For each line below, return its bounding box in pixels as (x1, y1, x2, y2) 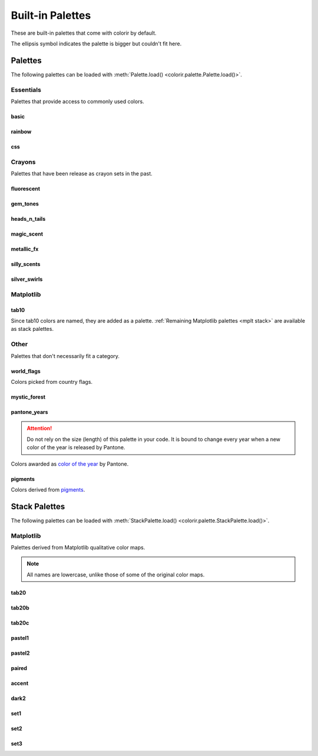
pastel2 (11, 649, 30, 656)
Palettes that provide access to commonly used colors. (11, 98, 144, 105)
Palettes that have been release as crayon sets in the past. (11, 170, 153, 177)
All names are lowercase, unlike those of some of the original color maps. (26, 571, 205, 578)
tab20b (11, 604, 29, 611)
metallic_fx (11, 246, 39, 253)
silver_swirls (11, 276, 43, 283)
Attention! (26, 425, 52, 432)
